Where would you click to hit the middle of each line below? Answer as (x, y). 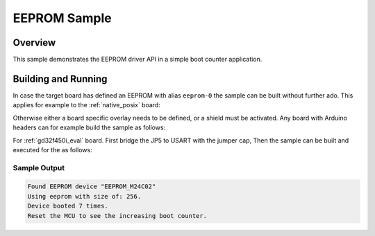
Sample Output (39, 167)
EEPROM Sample (62, 18)
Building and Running (60, 79)
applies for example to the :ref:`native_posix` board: (87, 105)
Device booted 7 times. (68, 206)
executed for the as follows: (53, 149)
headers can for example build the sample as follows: (89, 127)
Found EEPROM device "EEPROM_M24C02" (92, 187)
